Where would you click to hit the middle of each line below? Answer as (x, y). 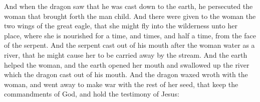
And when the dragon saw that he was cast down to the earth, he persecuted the (128, 6)
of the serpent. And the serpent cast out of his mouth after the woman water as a (129, 45)
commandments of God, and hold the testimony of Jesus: (92, 94)
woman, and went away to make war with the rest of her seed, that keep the (121, 84)
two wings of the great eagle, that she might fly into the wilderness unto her (121, 26)
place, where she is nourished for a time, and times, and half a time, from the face (130, 35)
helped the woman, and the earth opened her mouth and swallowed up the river (127, 64)
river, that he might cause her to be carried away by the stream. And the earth (126, 54)
